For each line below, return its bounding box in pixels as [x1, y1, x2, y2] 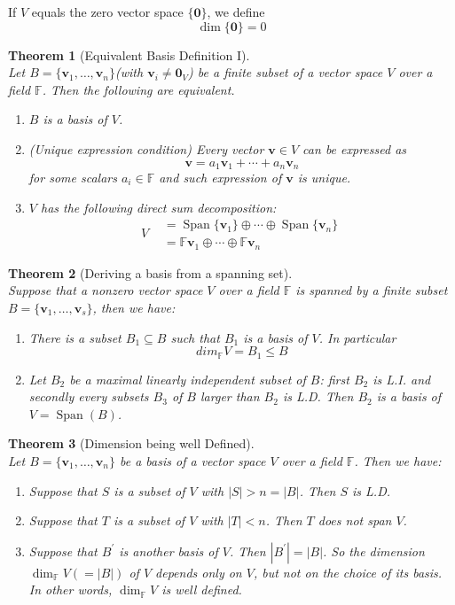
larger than [200, 387, 260, 406]
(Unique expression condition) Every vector [28, 139, 264, 158]
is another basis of [119, 541, 218, 560]
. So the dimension [323, 541, 425, 560]
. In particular [318, 328, 396, 346]
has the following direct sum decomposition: [40, 198, 277, 216]
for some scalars [28, 168, 117, 187]
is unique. [297, 168, 351, 187]
